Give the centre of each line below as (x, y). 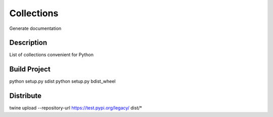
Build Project (30, 69)
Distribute (25, 96)
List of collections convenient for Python (51, 55)
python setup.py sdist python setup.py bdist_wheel (62, 82)
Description (28, 43)
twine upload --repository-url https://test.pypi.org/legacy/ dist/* (76, 108)
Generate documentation (35, 28)
